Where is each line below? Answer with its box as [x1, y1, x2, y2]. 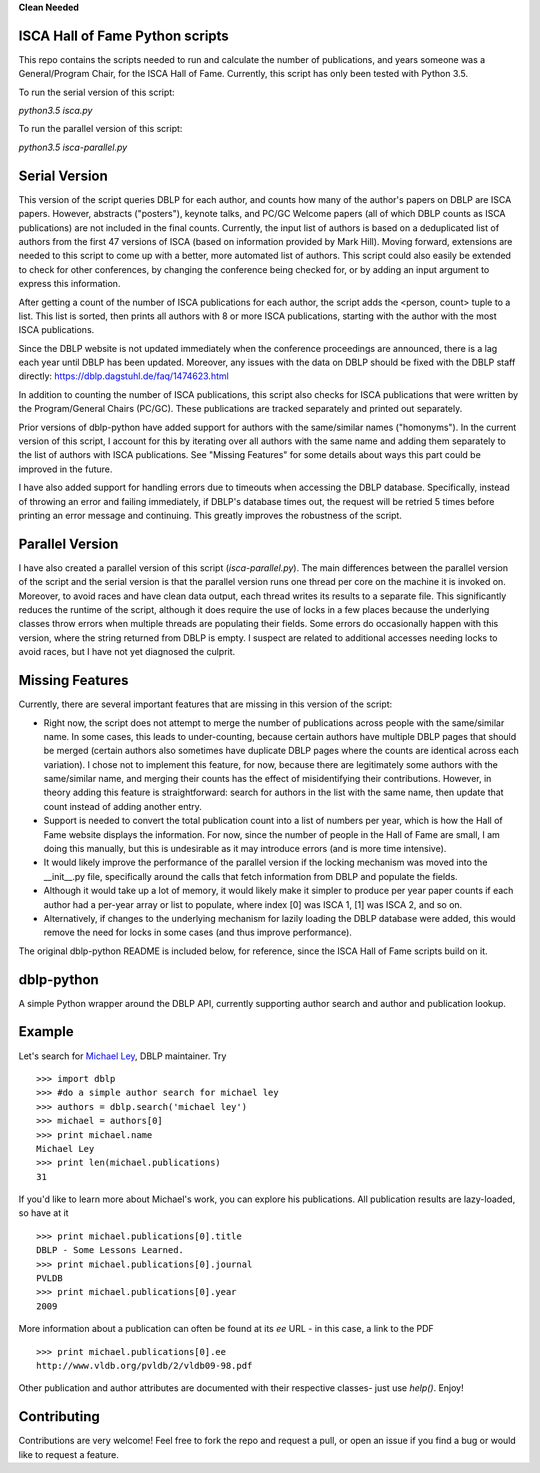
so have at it [18, 1207, 69, 1219]
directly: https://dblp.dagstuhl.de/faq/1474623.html [18, 370, 229, 382]
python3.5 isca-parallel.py [18, 141, 128, 153]
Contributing [18, 1408, 100, 1425]
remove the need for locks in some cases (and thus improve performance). [43, 926, 352, 939]
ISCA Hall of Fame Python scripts [18, 27, 229, 44]
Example [18, 1023, 74, 1040]
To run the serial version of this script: [18, 86, 175, 98]
